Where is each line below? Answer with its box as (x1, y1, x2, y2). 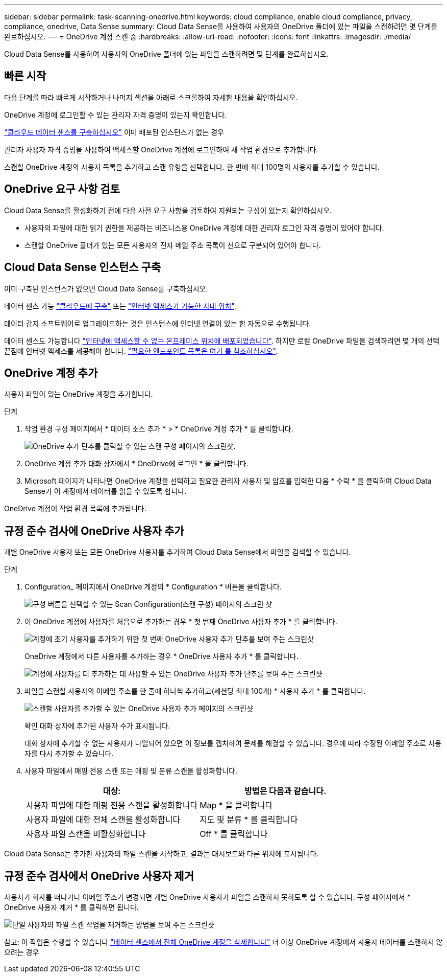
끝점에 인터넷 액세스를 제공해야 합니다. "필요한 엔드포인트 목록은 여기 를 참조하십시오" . (4, 346, 278, 355)
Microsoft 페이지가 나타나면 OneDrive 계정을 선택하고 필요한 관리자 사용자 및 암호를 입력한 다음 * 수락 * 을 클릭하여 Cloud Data (24, 476, 432, 486)
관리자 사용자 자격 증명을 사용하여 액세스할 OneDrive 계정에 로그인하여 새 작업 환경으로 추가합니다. (4, 145, 318, 154)
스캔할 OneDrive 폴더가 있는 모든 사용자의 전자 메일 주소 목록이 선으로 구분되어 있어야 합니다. (24, 240, 321, 249)
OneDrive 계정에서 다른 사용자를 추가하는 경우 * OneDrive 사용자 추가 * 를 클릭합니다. (24, 652, 299, 661)
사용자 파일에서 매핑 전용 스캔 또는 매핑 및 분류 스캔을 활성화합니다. (24, 766, 237, 776)
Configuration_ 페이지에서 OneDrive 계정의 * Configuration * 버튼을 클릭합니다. (24, 582, 282, 592)
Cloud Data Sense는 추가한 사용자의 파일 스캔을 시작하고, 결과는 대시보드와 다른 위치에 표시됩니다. (4, 849, 319, 858)
